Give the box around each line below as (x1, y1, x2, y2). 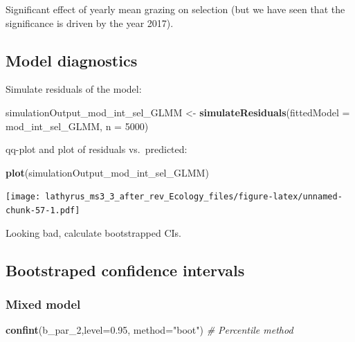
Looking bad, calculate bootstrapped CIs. (6, 225, 181, 240)
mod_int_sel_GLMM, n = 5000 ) (6, 118, 149, 133)
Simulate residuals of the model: (6, 82, 142, 96)
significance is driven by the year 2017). (6, 15, 174, 30)
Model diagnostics (6, 49, 138, 71)
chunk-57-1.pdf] (6, 206, 80, 216)
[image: (6, 192, 41, 202)
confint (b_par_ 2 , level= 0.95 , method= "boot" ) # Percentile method (6, 323, 293, 337)
